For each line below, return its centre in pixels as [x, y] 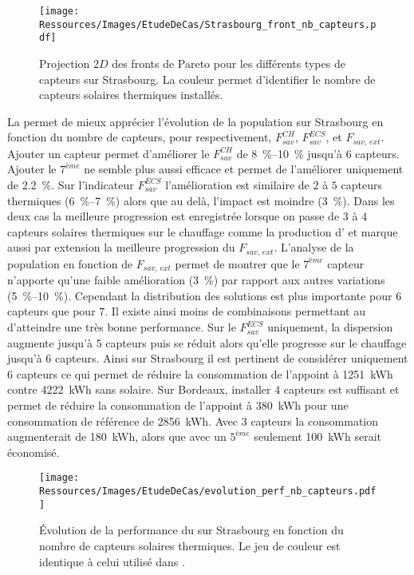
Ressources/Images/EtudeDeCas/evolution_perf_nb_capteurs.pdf [208, 492]
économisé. [34, 452]
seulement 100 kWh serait [317, 436]
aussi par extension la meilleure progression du [121, 247]
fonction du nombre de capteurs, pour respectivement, [140, 137]
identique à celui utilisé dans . [112, 561]
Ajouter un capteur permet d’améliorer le [108, 153]
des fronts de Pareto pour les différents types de [229, 63]
